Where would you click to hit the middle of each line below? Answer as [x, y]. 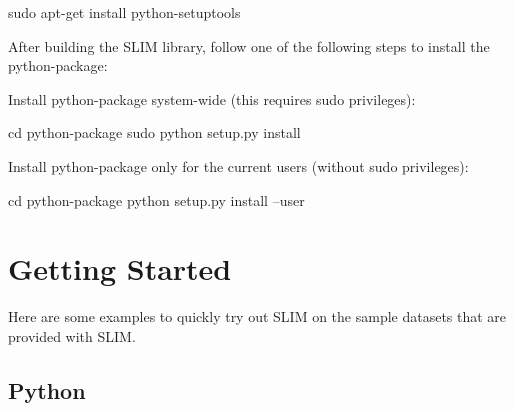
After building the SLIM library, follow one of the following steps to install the [249, 45]
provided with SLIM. [72, 335]
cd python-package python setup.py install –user [156, 199]
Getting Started [120, 268]
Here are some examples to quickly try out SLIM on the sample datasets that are [257, 316]
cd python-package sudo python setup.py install [154, 132]
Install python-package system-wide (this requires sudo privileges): [212, 98]
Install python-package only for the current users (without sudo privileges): [238, 165]
